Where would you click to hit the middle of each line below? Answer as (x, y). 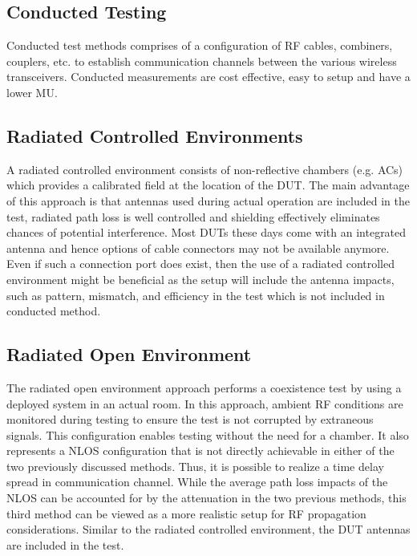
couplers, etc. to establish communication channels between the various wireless (202, 61)
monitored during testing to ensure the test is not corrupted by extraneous (190, 419)
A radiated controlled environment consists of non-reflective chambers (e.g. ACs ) (205, 169)
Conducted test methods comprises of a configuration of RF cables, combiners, (200, 45)
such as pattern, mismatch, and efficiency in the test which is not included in (196, 295)
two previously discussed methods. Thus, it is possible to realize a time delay (195, 466)
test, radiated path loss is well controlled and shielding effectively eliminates (193, 216)
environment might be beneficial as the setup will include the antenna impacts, (200, 279)
